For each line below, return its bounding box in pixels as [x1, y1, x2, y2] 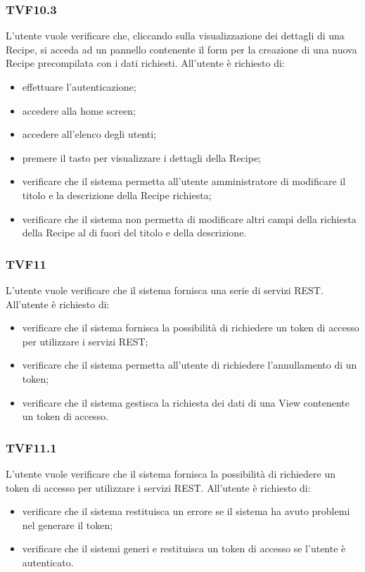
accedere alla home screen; [22, 103, 136, 117]
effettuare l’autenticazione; [22, 80, 136, 94]
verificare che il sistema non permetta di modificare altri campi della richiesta [22, 211, 357, 226]
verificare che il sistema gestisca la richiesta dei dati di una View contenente [22, 395, 350, 409]
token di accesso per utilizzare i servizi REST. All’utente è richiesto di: [6, 480, 311, 495]
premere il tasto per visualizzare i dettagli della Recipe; [22, 150, 262, 165]
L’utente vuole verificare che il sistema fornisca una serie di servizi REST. [6, 282, 324, 297]
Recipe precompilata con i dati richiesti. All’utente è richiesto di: [6, 56, 285, 70]
